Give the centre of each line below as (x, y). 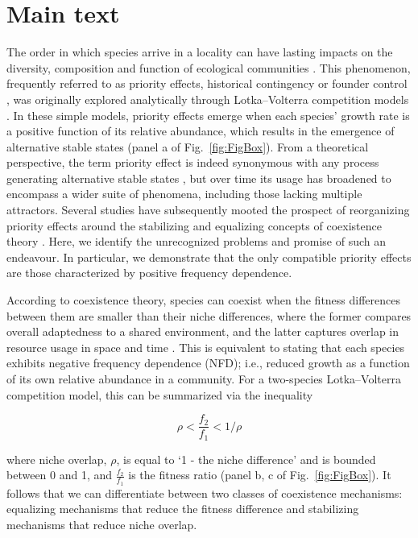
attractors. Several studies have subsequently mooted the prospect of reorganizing (208, 210)
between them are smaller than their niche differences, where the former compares (209, 315)
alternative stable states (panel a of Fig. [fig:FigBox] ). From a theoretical (188, 146)
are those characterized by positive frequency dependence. (149, 273)
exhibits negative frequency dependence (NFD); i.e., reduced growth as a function (208, 363)
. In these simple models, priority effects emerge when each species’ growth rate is (208, 115)
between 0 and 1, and (60, 475)
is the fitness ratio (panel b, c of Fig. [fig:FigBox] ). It (260, 475)
